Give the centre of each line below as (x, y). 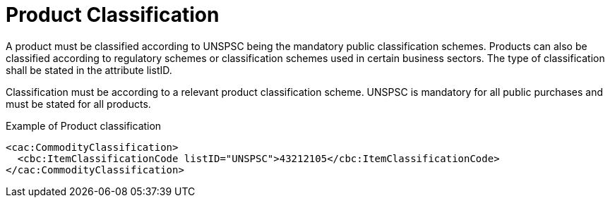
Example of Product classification (84, 125)
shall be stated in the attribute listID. (89, 70)
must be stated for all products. (78, 104)
